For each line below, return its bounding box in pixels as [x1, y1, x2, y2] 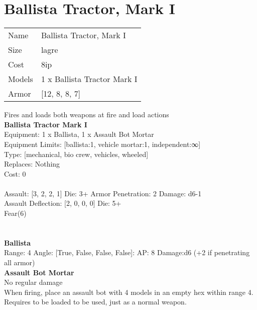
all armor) [4, 257, 35, 268]
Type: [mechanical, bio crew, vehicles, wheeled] [4, 148, 149, 159]
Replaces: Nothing [4, 159, 60, 169]
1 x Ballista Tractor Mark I [41, 73, 138, 85]
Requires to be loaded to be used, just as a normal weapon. [4, 296, 187, 307]
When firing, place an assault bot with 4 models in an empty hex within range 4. [4, 286, 253, 297]
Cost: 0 [4, 168, 26, 179]
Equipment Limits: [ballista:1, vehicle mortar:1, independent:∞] [4, 138, 201, 149]
